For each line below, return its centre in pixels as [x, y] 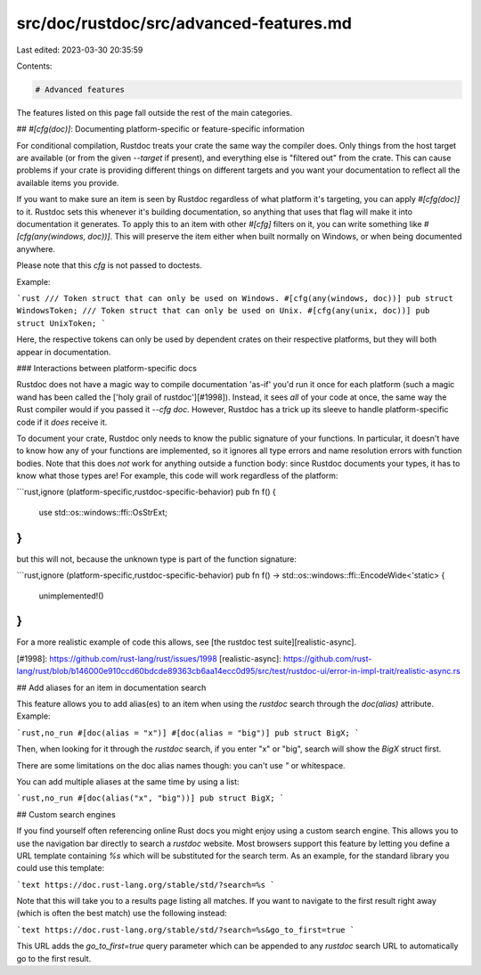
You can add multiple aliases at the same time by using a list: [128, 781]
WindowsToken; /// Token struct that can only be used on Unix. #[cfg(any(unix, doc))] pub [223, 311]
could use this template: [61, 868]
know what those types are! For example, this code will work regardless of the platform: [177, 475]
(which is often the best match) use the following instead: [122, 914]
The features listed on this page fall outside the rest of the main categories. [155, 112]
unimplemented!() [71, 596]
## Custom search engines [66, 814]
